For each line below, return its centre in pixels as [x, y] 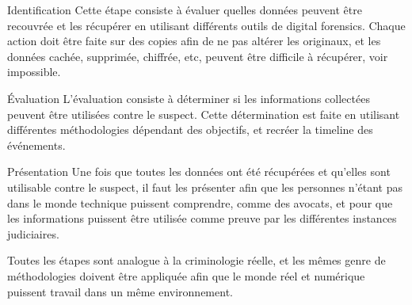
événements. [36, 145]
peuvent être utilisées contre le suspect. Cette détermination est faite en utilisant [204, 114]
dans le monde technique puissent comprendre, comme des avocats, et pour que [200, 202]
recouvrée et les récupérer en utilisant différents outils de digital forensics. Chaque [206, 25]
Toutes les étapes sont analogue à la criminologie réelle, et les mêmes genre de [196, 260]
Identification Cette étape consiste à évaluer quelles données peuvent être [185, 10]
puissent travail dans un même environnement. [120, 291]
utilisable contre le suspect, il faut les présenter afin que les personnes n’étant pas [205, 187]
